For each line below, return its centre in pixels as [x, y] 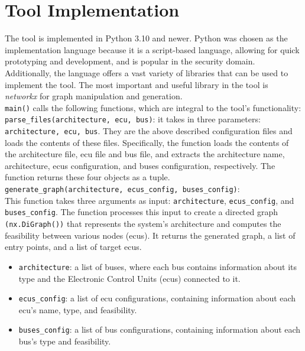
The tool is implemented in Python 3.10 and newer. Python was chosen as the [146, 38]
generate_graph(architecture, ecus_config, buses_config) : [122, 189]
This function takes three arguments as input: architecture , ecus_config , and [150, 200]
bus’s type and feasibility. [65, 341]
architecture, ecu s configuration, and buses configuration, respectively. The [140, 165]
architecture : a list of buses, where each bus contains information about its [158, 266]
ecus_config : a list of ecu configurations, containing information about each [157, 298]
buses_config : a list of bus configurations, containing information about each [160, 329]
